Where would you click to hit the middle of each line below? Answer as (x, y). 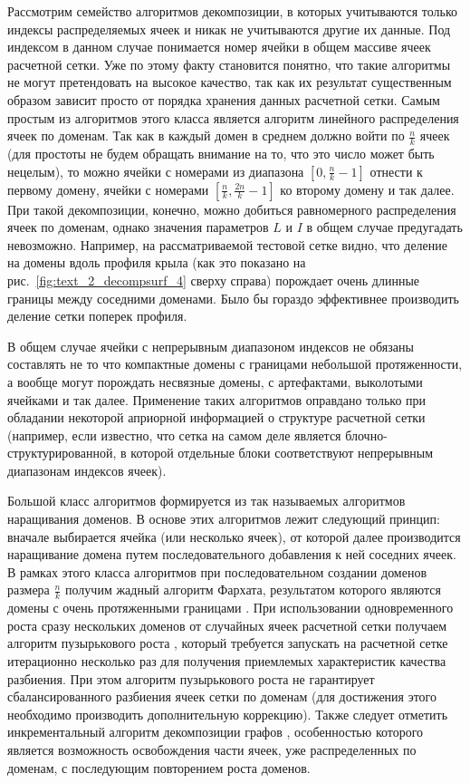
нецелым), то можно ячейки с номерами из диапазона (156, 171)
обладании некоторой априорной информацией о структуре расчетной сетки (216, 417)
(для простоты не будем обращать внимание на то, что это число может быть (221, 153)
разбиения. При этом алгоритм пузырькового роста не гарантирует (191, 678)
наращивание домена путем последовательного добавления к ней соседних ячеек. (232, 554)
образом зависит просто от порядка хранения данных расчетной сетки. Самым (224, 99)
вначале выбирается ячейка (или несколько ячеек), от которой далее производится (234, 536)
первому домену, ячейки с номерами (108, 189)
